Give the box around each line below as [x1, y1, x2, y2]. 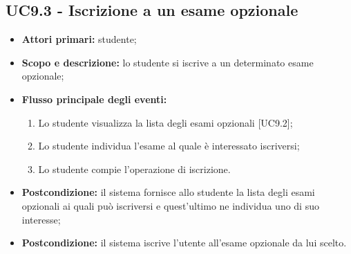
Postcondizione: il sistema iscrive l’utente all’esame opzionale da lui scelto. [21, 235, 347, 250]
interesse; [21, 212, 61, 226]
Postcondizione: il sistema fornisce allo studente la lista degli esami [21, 185, 315, 199]
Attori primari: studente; [21, 32, 137, 46]
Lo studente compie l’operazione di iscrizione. [38, 161, 231, 176]
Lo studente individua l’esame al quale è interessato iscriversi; [38, 138, 300, 153]
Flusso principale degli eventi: [21, 91, 167, 106]
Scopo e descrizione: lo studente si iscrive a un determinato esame [21, 55, 314, 69]
